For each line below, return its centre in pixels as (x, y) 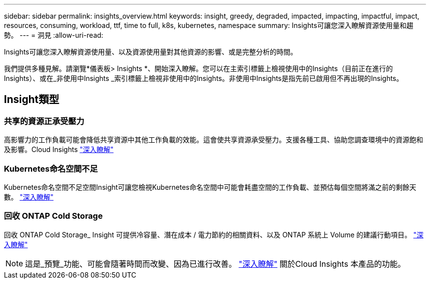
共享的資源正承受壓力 (44, 121)
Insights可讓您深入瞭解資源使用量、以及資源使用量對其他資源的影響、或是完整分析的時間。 (151, 52)
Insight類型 (32, 100)
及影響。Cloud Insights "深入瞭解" (59, 150)
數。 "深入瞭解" (29, 197)
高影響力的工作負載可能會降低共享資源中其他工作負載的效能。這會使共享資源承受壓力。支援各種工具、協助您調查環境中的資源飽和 (214, 140)
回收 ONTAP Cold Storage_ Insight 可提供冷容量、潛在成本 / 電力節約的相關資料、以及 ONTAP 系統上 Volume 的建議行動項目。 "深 (214, 234)
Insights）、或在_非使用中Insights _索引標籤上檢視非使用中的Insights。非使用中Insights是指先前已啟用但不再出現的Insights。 (204, 78)
